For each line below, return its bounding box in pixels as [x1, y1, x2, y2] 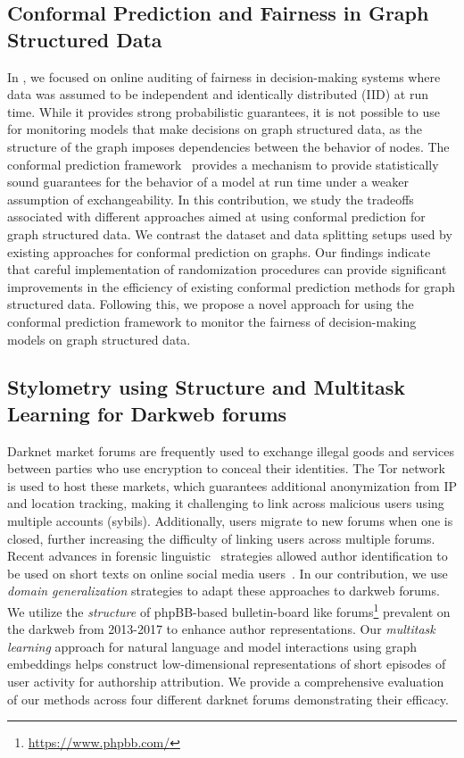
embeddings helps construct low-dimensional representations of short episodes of [7, 654, 446, 673]
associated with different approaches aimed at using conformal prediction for [7, 207, 426, 226]
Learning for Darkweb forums [7, 399, 287, 427]
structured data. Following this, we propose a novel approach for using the [7, 295, 414, 313]
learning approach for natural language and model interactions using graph [7, 637, 418, 655]
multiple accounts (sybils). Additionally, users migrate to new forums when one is [7, 512, 453, 530]
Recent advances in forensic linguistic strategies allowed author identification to [7, 546, 448, 565]
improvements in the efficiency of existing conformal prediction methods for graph [7, 277, 456, 296]
